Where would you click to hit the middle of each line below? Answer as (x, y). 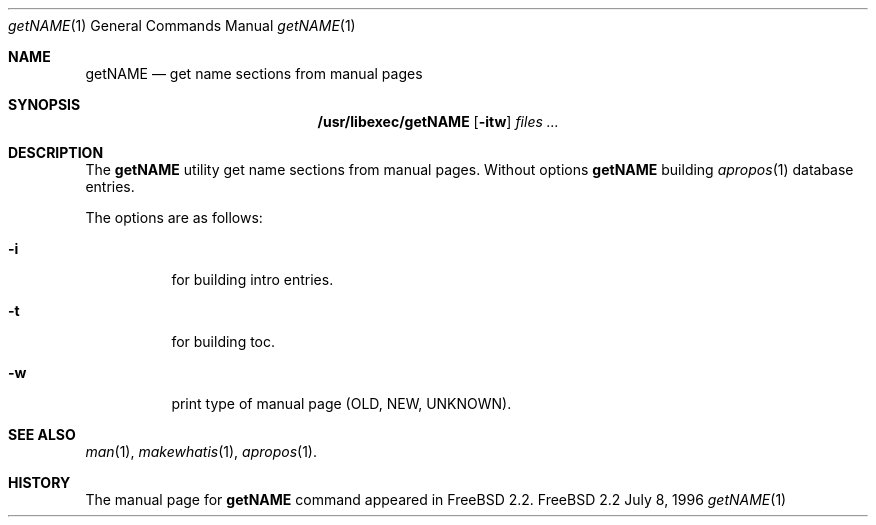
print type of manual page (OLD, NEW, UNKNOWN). (341, 403)
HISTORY (39, 482)
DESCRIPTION (56, 152)
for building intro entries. (252, 279)
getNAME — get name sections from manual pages (254, 73)
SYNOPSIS (44, 104)
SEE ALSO (42, 434)
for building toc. (223, 341)
